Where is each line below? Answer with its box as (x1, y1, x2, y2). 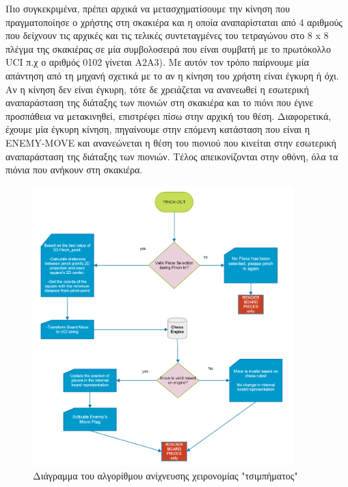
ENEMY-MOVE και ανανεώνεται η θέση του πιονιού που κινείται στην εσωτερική (5, 135, 336, 149)
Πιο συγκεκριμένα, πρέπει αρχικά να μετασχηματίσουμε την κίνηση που (5, 1, 290, 15)
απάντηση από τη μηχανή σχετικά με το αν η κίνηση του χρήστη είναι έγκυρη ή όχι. (5, 68, 339, 82)
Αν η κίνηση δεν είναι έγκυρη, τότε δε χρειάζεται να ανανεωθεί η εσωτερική (5, 82, 309, 96)
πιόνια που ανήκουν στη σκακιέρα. (5, 162, 143, 177)
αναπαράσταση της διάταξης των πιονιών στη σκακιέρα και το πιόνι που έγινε (5, 95, 314, 110)
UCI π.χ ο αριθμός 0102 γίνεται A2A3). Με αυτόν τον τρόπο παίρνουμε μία (5, 55, 309, 69)
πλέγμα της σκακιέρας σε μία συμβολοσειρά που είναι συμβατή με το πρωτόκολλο (5, 41, 332, 55)
